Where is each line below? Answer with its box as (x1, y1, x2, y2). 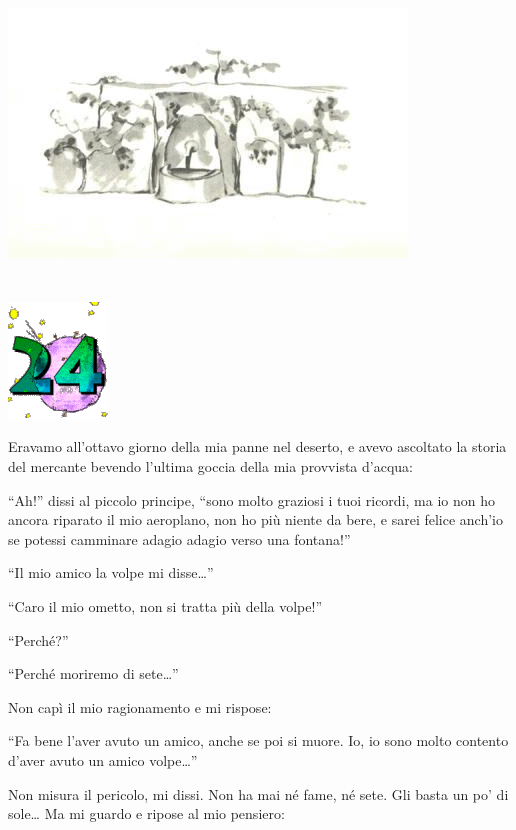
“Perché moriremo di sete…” (8, 663, 179, 684)
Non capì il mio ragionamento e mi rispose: (8, 696, 272, 717)
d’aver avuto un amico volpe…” (8, 749, 198, 770)
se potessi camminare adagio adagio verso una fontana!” (8, 528, 351, 549)
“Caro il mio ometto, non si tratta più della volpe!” (8, 595, 322, 616)
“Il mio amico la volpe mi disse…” (8, 562, 214, 583)
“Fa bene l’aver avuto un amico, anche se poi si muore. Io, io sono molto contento (8, 730, 509, 751)
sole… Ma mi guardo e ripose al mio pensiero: (8, 803, 285, 824)
